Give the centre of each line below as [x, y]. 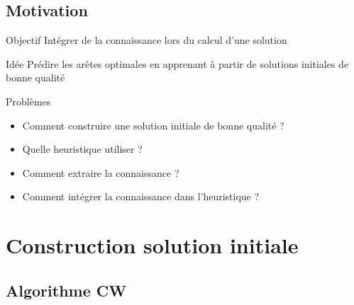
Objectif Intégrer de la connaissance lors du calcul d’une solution [146, 40]
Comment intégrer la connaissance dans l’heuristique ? [141, 196]
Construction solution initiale [152, 245]
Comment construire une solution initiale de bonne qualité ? [153, 125]
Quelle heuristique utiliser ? [82, 149]
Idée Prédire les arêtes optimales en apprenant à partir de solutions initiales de [177, 63]
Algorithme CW [66, 290]
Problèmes [28, 101]
